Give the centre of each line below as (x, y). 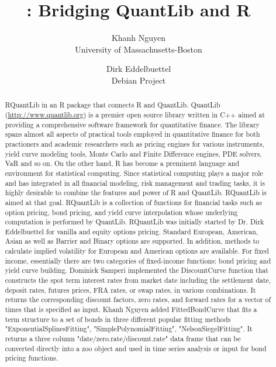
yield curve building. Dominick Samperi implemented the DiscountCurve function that (137, 270)
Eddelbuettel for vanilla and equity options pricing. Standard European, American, (132, 231)
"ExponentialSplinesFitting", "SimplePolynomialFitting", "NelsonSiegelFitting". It (129, 329)
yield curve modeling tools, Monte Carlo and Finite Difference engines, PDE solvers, (133, 153)
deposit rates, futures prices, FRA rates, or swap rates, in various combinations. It (130, 290)
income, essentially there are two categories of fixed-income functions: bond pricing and (138, 260)
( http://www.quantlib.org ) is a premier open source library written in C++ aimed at (135, 114)
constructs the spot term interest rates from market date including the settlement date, (138, 280)
